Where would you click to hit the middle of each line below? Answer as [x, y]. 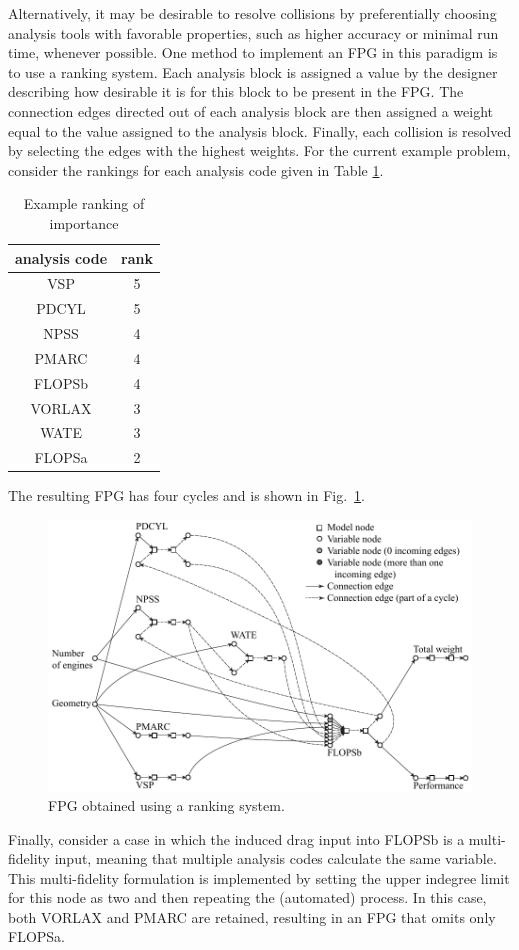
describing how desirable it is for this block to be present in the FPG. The [236, 91]
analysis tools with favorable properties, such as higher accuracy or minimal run [253, 32]
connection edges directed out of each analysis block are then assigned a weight [250, 110]
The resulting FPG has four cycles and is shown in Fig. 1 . [186, 495]
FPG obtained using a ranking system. [166, 804]
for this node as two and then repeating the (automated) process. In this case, [247, 897]
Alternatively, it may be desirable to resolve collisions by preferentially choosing [252, 13]
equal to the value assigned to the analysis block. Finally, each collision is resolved [260, 130]
